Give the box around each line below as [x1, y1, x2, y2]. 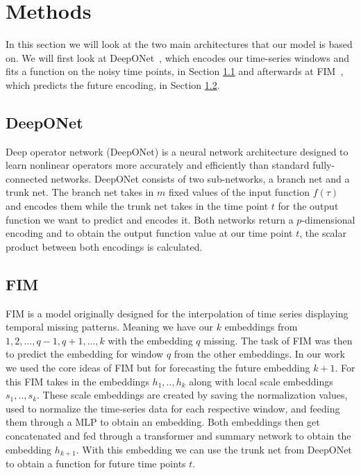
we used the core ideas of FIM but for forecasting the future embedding [6, 360, 310, 375]
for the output [278, 199, 339, 213]
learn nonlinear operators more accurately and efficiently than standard [6, 158, 310, 172]
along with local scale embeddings [189, 374, 333, 388]
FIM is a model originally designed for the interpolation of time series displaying [6, 306, 349, 320]
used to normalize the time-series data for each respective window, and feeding [6, 401, 340, 415]
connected [6, 171, 48, 185]
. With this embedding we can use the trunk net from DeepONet [76, 442, 352, 456]
